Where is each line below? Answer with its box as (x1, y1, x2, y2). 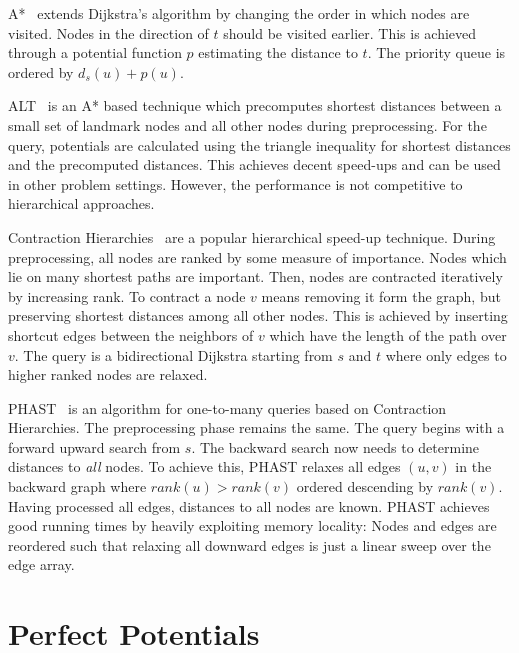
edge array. (8, 554, 75, 575)
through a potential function (8, 42, 182, 63)
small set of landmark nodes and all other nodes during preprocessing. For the (8, 114, 487, 135)
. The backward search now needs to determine (191, 436, 480, 457)
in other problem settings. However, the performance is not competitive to (8, 173, 463, 194)
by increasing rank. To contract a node (8, 285, 246, 306)
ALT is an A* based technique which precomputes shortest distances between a (8, 95, 502, 116)
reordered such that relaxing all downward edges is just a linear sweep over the (8, 534, 491, 555)
